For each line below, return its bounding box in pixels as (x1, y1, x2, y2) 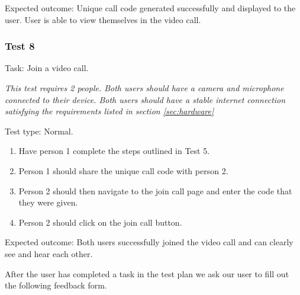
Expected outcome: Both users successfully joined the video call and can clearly (5, 236, 293, 248)
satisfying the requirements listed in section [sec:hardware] (5, 105, 214, 117)
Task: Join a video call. (5, 62, 89, 74)
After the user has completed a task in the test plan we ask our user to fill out (5, 267, 289, 280)
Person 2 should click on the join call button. (18, 216, 182, 228)
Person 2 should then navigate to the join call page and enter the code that (18, 184, 292, 197)
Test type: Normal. (5, 124, 73, 137)
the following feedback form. (5, 279, 107, 291)
